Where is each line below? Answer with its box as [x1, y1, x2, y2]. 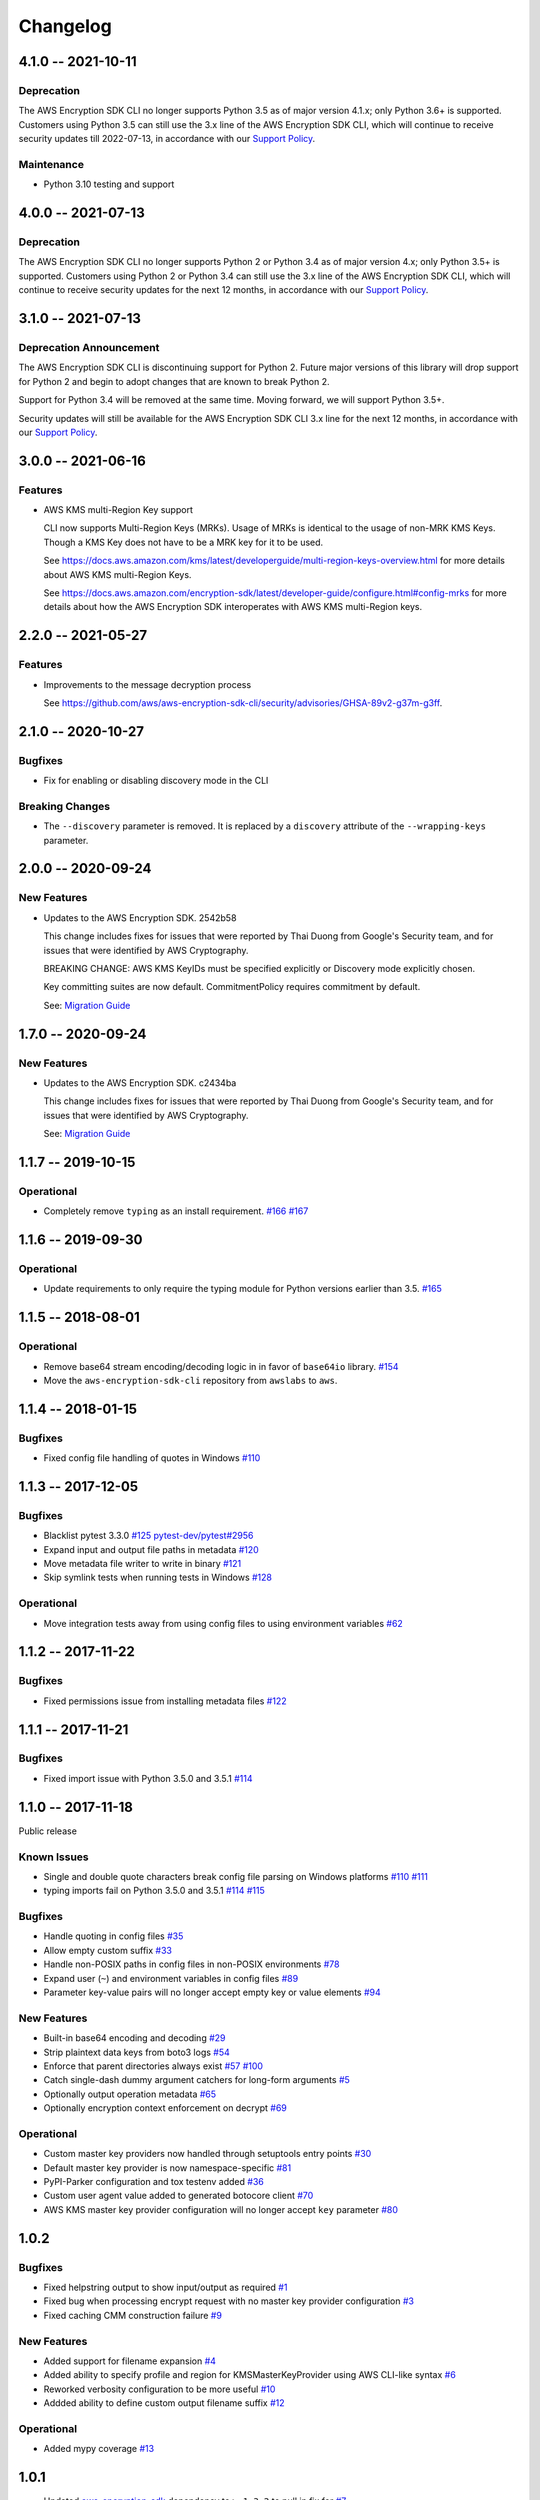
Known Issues [18, 1850, 89, 1864]
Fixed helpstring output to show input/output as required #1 [43, 2281, 288, 2293]
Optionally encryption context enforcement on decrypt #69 [43, 2102, 287, 2114]
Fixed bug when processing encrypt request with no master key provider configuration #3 [43, 2295, 415, 2307]
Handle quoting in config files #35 [43, 1930, 184, 1942]
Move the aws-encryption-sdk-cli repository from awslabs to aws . [43, 1374, 338, 1386]
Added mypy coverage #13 [43, 2443, 155, 2455]
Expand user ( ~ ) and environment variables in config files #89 [43, 1972, 299, 1984]
